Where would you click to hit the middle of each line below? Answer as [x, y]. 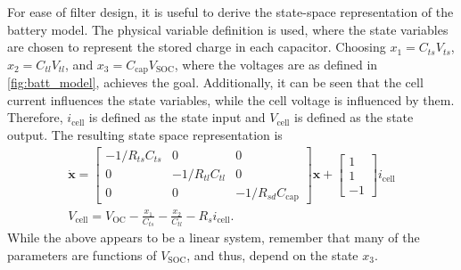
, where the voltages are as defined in [276, 64]
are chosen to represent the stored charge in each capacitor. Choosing [197, 47]
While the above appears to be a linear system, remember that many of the [214, 237]
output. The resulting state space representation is [145, 135]
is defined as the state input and [177, 117]
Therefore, [35, 117]
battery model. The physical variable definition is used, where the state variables [228, 29]
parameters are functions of [82, 255]
